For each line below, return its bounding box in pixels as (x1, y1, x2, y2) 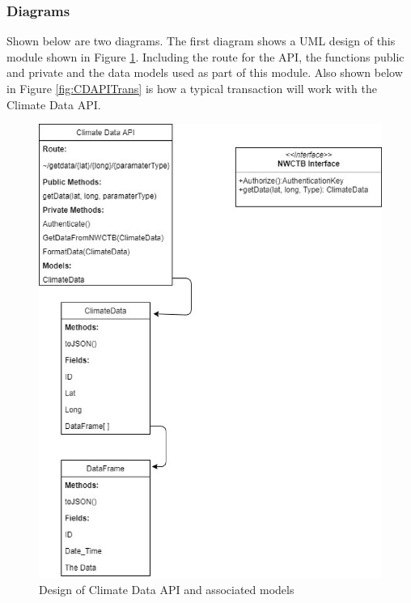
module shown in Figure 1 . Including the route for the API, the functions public (6, 48, 405, 65)
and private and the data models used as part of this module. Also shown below (6, 64, 403, 81)
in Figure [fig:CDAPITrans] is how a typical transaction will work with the (6, 80, 377, 96)
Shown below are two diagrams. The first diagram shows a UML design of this (6, 32, 396, 49)
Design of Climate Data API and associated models (39, 580, 294, 597)
